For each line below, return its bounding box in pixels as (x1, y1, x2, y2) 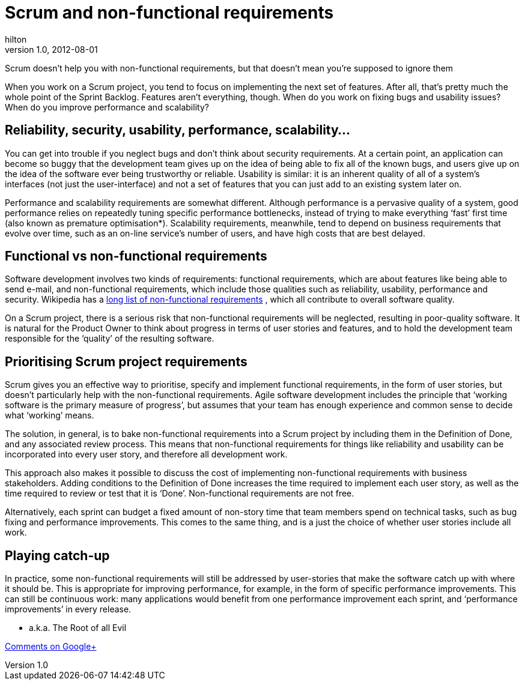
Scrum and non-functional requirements (5, 2, 334, 23)
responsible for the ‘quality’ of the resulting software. (5, 333, 214, 344)
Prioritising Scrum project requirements (5, 354, 247, 369)
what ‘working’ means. (5, 410, 94, 421)
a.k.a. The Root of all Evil (29, 623, 127, 633)
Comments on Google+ (5, 641, 97, 652)
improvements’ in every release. (5, 604, 132, 615)
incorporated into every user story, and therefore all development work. (5, 449, 288, 460)
